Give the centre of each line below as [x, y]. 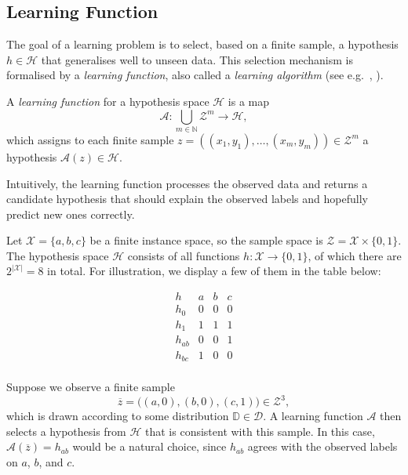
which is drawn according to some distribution [118, 416]
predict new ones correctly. [71, 214]
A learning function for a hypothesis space [108, 101]
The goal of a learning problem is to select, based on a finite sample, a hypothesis [202, 44]
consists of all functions [184, 255]
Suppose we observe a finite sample [91, 387]
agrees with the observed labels [322, 446]
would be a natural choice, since [149, 446]
